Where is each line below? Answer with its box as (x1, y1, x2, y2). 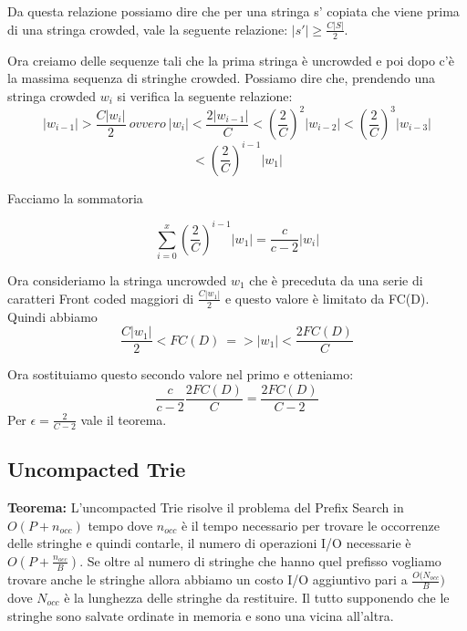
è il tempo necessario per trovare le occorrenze (181, 515, 440, 534)
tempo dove (88, 515, 153, 534)
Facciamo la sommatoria (7, 188, 143, 207)
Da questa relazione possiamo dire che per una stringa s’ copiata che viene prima (7, 2, 460, 20)
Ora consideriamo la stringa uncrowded (7, 270, 227, 289)
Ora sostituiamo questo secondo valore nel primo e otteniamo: (7, 365, 354, 384)
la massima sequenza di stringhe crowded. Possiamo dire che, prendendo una (7, 68, 436, 88)
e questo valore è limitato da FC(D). (224, 288, 430, 307)
